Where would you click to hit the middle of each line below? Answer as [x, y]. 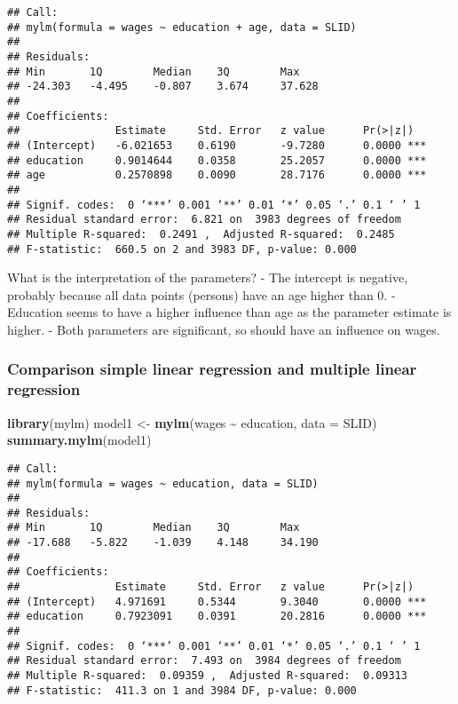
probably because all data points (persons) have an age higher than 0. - [201, 294]
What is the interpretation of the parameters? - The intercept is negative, [208, 277]
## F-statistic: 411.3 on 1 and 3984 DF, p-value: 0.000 [182, 690]
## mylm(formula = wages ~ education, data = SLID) [163, 483]
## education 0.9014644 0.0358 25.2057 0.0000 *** [217, 160]
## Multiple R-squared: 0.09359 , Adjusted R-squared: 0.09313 [208, 676]
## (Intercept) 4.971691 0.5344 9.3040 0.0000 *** [217, 601]
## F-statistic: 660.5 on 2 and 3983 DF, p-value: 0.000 [182, 249]
